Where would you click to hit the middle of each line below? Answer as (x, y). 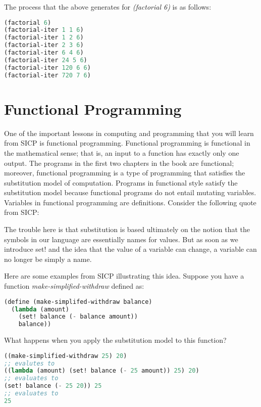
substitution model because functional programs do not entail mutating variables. (130, 192)
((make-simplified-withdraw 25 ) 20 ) (66, 356)
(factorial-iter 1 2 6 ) (44, 38)
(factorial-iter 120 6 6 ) (47, 67)
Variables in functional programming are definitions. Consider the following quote (130, 202)
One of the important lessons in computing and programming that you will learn (129, 133)
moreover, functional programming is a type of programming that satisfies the (125, 173)
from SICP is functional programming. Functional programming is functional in (127, 143)
